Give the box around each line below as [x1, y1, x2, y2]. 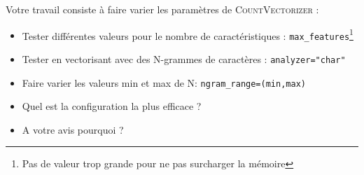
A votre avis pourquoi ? [22, 122, 124, 136]
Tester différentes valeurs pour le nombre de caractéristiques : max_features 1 [22, 26, 353, 43]
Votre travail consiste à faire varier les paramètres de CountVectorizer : [6, 2, 319, 16]
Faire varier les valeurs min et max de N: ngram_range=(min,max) [22, 75, 306, 90]
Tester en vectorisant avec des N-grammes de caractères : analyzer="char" [22, 51, 346, 66]
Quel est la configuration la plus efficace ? [22, 99, 202, 113]
